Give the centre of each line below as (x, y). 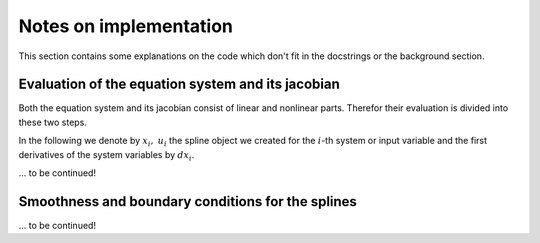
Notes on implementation (126, 26)
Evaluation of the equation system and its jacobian (179, 84)
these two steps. (52, 122)
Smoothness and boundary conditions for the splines (187, 201)
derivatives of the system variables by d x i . (106, 155)
